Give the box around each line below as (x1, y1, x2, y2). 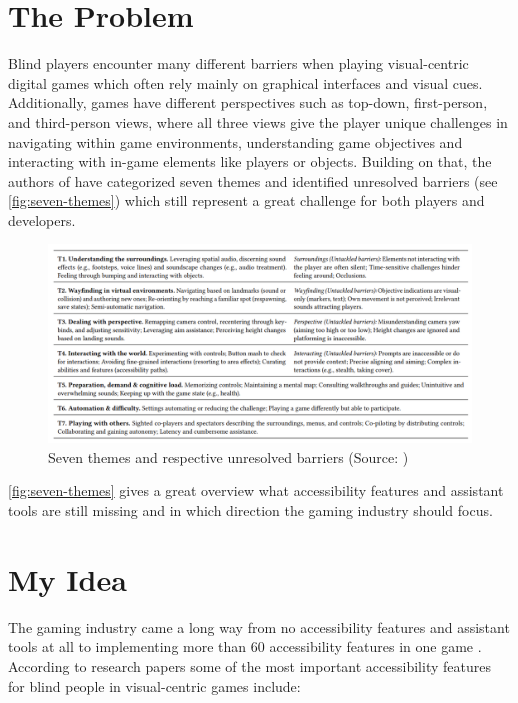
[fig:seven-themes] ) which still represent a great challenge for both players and (8, 190, 485, 211)
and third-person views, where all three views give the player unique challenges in (8, 111, 508, 132)
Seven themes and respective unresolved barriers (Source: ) (48, 446, 409, 467)
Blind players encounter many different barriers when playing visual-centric (8, 53, 469, 74)
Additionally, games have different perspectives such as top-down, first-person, (8, 92, 488, 113)
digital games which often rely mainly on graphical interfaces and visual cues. (8, 72, 483, 93)
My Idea (8, 558, 127, 599)
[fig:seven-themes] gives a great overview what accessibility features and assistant (8, 480, 504, 501)
